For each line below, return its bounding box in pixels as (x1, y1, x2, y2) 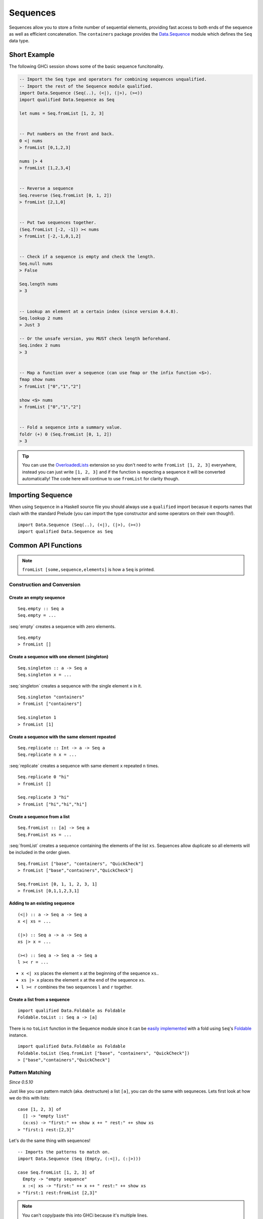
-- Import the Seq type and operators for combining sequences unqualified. (19, 77, 207, 82)
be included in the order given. (9, 849, 71, 855)
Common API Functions (9, 541, 82, 550)
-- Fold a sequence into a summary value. (19, 425, 122, 430)
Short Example (9, 51, 55, 59)
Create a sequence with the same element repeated (9, 734, 116, 740)
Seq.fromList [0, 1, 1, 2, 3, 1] (18, 881, 97, 887)
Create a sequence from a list (9, 813, 70, 819)
